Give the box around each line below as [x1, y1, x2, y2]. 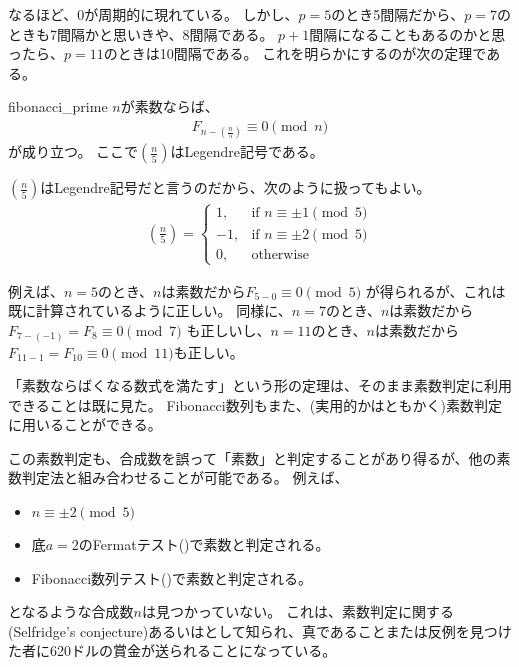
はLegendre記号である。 [170, 141, 324, 162]
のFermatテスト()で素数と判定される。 [78, 534, 330, 555]
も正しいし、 [186, 320, 271, 340]
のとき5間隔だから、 [331, 4, 465, 24]
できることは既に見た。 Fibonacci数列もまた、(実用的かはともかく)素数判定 [8, 394, 503, 415]
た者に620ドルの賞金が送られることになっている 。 [8, 640, 337, 661]
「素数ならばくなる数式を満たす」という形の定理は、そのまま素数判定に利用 [8, 375, 512, 396]
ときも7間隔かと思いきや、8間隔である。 [8, 23, 274, 44]
